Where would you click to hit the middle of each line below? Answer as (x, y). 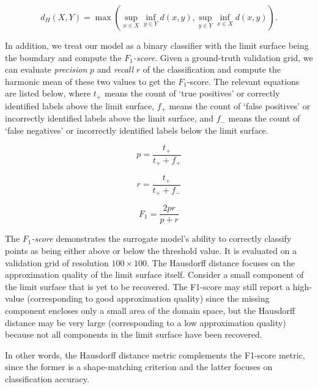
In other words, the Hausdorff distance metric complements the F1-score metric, (155, 354)
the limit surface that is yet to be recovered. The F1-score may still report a (148, 286)
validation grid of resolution (57, 262)
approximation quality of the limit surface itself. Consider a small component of (154, 274)
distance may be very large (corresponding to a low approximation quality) (146, 322)
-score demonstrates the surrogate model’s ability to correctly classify (161, 238)
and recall (115, 69)
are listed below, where (48, 93)
